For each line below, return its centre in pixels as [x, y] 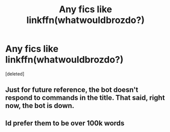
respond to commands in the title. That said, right [85, 98]
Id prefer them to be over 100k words [65, 123]
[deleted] [15, 74]
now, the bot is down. [40, 106]
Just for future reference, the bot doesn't [72, 90]
